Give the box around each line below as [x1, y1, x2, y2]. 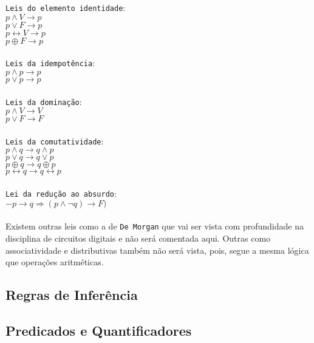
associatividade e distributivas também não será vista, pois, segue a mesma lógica [5, 243, 309, 256]
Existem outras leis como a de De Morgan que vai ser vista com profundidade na [5, 220, 304, 233]
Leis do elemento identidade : [5, 1, 126, 13]
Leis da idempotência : [5, 56, 95, 69]
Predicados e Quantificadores [5, 321, 192, 339]
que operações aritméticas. [5, 256, 104, 268]
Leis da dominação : [5, 95, 82, 107]
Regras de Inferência [5, 285, 138, 304]
